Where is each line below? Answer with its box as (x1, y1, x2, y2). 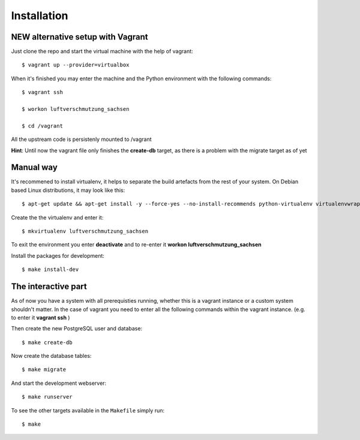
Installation (11, 9, 68, 22)
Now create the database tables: (11, 352, 92, 360)
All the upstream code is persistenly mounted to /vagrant (11, 135, 152, 143)
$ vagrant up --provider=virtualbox (22, 62, 130, 68)
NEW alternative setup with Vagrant (11, 32, 148, 42)
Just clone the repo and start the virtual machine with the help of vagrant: (11, 48, 193, 55)
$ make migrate (22, 366, 67, 373)
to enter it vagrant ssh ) (11, 314, 70, 321)
